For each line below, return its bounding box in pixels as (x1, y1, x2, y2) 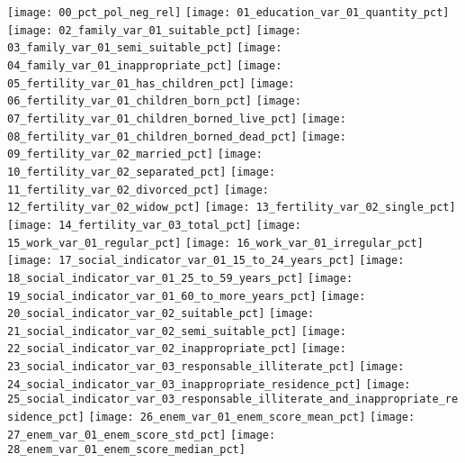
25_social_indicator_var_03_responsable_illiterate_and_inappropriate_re (7, 393, 459, 406)
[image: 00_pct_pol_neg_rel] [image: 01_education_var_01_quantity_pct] (7, 6, 450, 19)
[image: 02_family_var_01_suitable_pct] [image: (7, 23, 301, 37)
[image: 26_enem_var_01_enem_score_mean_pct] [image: (88, 411, 416, 424)
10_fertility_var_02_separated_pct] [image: (7, 165, 276, 178)
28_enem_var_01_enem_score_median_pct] (7, 443, 246, 457)
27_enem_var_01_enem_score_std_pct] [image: (7, 428, 276, 441)
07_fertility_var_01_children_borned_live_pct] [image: (7, 112, 346, 125)
